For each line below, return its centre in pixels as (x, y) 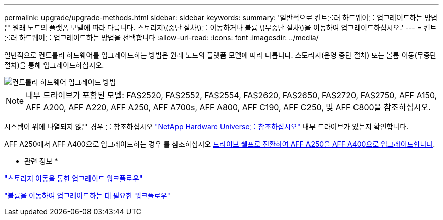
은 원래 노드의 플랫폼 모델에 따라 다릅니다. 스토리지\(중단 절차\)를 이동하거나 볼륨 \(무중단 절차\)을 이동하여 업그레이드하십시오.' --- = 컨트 (220, 28)
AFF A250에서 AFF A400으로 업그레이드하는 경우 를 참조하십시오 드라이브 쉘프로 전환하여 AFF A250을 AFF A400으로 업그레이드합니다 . (220, 144)
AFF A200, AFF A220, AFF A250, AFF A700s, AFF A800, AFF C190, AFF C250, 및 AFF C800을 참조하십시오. (228, 107)
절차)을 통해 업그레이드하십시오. (54, 65)
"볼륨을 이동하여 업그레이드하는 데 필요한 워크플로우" (87, 195)
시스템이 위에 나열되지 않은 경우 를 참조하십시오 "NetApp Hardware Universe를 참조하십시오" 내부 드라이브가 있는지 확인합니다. (206, 127)
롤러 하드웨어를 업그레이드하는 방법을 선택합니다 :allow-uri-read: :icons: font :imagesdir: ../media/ (161, 38)
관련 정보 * (41, 161)
